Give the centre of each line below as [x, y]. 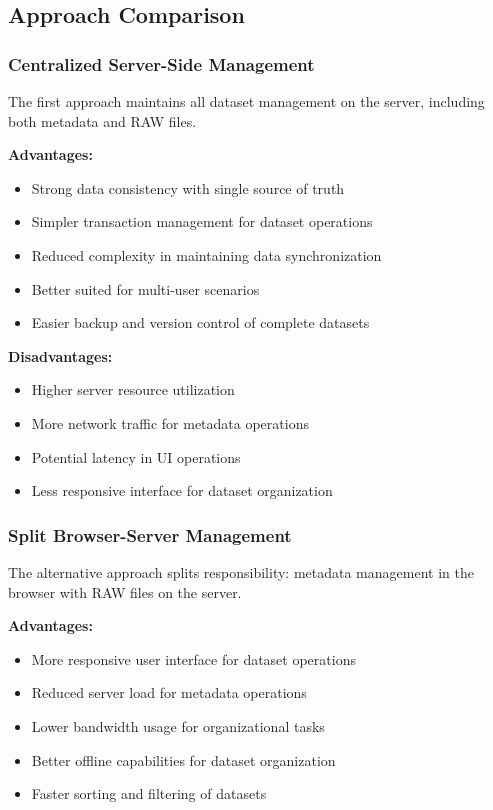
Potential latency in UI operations [136, 456]
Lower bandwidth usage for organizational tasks [178, 725]
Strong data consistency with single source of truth [188, 187]
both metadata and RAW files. [102, 120]
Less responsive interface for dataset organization [182, 490]
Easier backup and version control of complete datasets [200, 322]
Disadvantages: [60, 355]
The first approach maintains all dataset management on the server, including [246, 101]
